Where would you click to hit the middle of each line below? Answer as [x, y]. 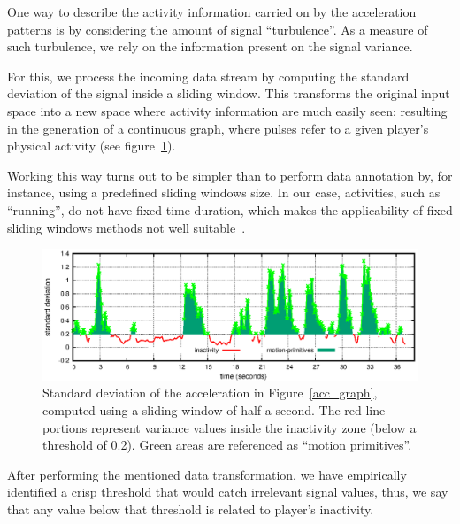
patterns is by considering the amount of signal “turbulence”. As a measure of [218, 29]
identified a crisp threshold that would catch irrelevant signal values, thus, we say [228, 492]
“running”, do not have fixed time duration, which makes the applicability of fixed [230, 209]
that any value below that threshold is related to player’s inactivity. [191, 509]
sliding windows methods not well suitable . [126, 227]
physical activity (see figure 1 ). [92, 146]
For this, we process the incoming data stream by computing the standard [208, 76]
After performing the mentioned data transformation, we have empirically [207, 474]
